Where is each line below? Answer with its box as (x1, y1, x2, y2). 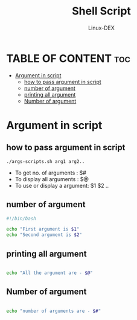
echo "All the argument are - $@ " (6, 270, 94, 276)
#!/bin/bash (6, 216, 36, 222)
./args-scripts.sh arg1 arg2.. (6, 158, 85, 164)
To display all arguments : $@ (14, 175, 89, 182)
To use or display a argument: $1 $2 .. (14, 182, 109, 189)
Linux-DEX (88, 24, 115, 31)
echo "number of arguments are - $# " (6, 308, 101, 314)
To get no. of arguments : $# (14, 169, 86, 176)
